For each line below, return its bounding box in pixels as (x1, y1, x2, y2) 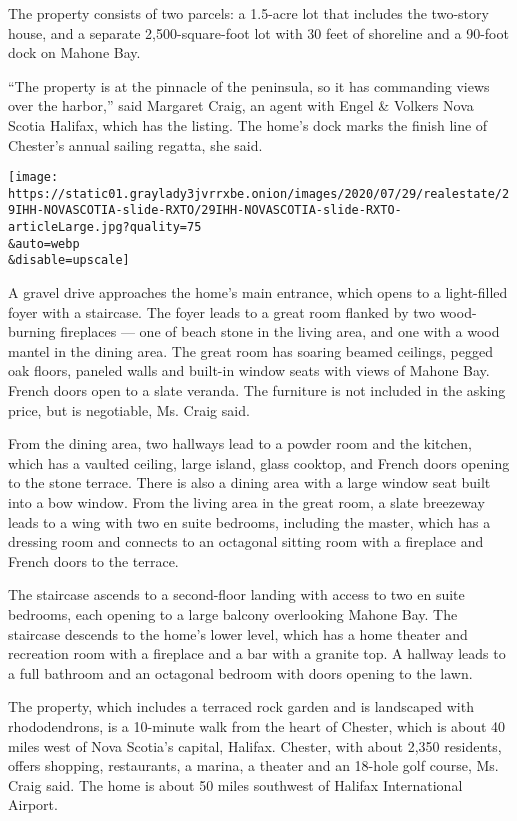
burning (8, 321, 56, 342)
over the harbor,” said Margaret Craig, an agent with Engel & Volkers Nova (8, 95, 474, 116)
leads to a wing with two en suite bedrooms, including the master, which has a (8, 511, 491, 532)
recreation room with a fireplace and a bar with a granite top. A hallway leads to (8, 643, 506, 664)
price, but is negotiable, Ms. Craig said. (8, 399, 250, 420)
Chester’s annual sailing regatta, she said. (8, 134, 263, 155)
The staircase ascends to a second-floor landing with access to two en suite (8, 584, 465, 605)
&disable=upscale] (8, 253, 130, 268)
